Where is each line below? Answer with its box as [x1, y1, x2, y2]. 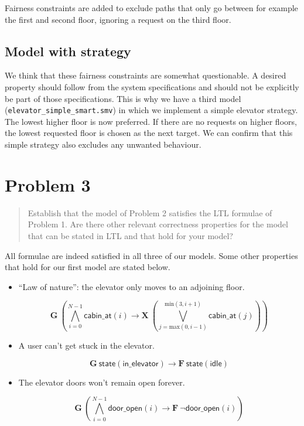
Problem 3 [5, 172, 91, 196]
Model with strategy [5, 42, 131, 60]
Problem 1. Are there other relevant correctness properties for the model [28, 218, 288, 230]
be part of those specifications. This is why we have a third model [5, 92, 241, 104]
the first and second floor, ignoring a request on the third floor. [5, 13, 231, 25]
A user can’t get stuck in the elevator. [18, 339, 155, 352]
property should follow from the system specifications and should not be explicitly [5, 80, 299, 93]
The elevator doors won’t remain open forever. [18, 376, 185, 388]
